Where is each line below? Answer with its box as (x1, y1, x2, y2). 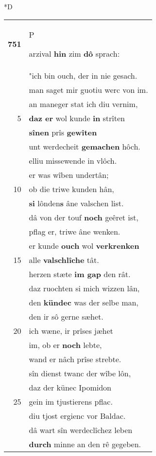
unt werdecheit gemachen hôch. (29, 140, 140, 152)
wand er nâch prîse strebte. (29, 353, 121, 365)
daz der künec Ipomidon (29, 381, 112, 393)
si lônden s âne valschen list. (29, 197, 124, 209)
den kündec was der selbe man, (29, 296, 139, 308)
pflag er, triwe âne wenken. (29, 225, 121, 237)
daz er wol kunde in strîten (29, 112, 125, 124)
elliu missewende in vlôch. (29, 154, 117, 166)
